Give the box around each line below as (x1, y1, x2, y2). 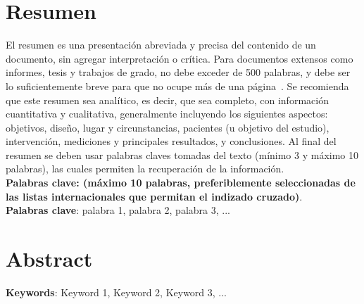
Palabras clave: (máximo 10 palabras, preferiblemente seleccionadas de (6, 175, 356, 190)
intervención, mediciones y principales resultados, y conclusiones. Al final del (6, 134, 337, 148)
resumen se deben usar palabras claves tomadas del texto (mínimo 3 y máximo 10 (6, 147, 359, 162)
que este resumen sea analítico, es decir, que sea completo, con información (6, 92, 329, 107)
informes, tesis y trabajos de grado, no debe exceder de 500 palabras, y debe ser (6, 65, 351, 80)
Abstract (6, 244, 93, 273)
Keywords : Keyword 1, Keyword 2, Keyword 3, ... (6, 284, 227, 299)
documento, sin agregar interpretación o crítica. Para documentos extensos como (6, 51, 353, 65)
